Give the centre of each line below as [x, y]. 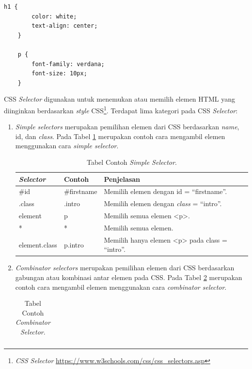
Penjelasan [122, 179]
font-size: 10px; [59, 74]
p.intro [74, 244]
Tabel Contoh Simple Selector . [132, 162]
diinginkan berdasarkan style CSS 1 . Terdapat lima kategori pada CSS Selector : [121, 109]
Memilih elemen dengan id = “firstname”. [165, 191]
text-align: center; [65, 26]
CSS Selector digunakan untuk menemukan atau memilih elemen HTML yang [119, 99]
